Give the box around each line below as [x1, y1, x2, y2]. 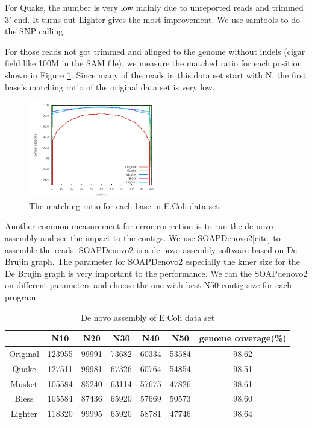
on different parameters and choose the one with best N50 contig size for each [5, 279, 292, 291]
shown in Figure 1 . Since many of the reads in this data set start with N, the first [5, 68, 307, 81]
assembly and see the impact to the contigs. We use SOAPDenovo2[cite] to [5, 231, 281, 244]
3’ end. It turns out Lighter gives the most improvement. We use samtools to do [5, 13, 300, 25]
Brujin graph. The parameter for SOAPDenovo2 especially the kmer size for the [5, 255, 300, 268]
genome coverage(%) [199, 332, 287, 344]
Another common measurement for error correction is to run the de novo [5, 220, 273, 232]
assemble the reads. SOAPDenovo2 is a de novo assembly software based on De [5, 243, 297, 256]
